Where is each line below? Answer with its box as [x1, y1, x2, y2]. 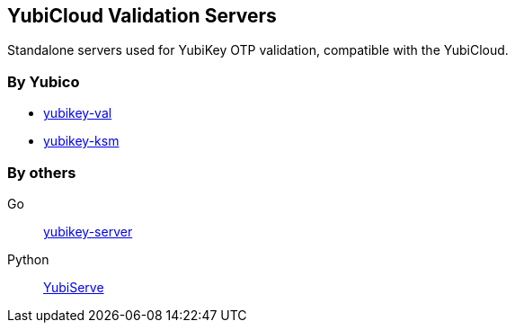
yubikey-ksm [43, 133, 120, 149]
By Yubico [7, 72, 80, 91]
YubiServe [43, 279, 104, 295]
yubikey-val [43, 105, 112, 121]
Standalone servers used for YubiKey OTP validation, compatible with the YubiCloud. [7, 42, 509, 58]
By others [7, 163, 76, 182]
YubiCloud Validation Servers [7, 4, 277, 27]
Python [7, 251, 49, 267]
